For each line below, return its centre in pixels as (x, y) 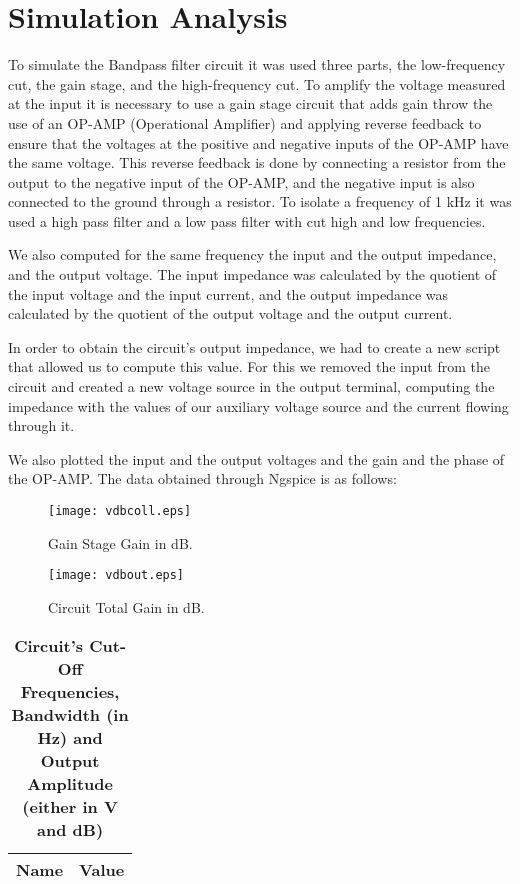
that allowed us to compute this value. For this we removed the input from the (249, 366)
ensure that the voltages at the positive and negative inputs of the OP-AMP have (258, 142)
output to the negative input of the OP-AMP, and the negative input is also (241, 181)
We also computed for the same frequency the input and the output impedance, (252, 254)
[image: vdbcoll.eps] (120, 511)
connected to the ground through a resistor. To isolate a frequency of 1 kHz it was (260, 201)
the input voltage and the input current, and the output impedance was (228, 293)
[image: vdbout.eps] (116, 575)
